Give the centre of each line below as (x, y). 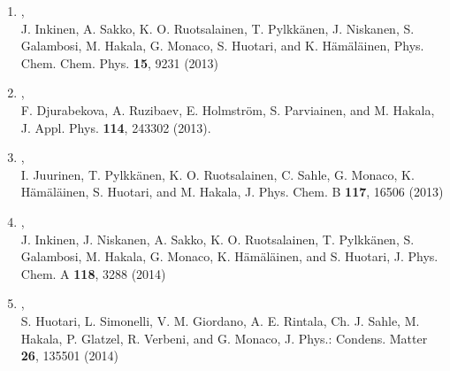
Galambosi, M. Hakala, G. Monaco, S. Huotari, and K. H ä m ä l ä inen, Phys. (222, 46)
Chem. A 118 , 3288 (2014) (93, 273)
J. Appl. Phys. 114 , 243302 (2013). (116, 127)
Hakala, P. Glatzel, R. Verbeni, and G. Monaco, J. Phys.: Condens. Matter (224, 338)
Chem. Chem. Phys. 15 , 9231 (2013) (120, 62)
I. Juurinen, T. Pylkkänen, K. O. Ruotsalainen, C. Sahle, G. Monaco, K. (217, 174)
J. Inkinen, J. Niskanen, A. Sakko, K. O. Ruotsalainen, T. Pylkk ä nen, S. (217, 239)
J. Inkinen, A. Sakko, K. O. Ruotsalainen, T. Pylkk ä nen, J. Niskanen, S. (217, 28)
